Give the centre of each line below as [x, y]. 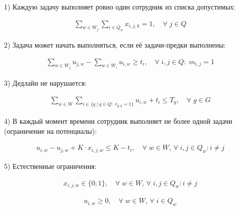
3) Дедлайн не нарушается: [45, 83]
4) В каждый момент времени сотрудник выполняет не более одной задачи [118, 121]
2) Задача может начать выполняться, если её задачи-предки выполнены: [115, 45]
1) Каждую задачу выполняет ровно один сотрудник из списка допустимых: [120, 7]
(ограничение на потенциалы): [51, 131]
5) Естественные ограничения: [50, 166]
